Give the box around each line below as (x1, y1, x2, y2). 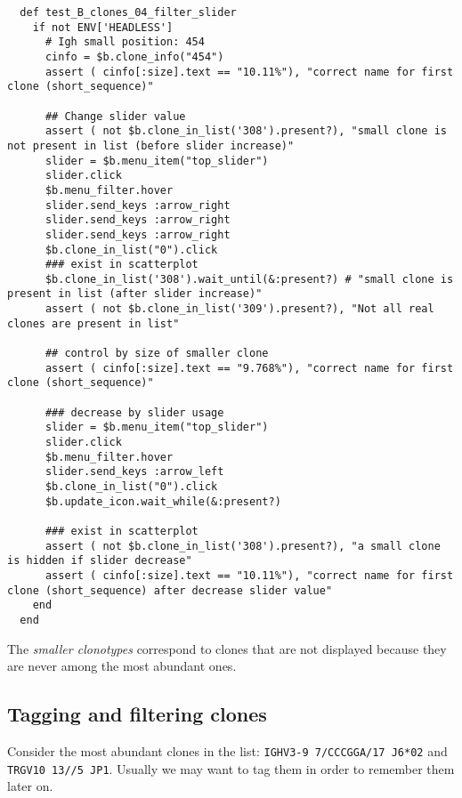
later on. (7, 777, 53, 795)
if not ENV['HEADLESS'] (32, 20, 174, 34)
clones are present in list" (7, 317, 180, 330)
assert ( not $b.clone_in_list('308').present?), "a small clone (45, 539, 441, 552)
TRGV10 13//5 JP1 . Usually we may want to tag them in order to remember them (7, 759, 455, 778)
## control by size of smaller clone (45, 347, 269, 360)
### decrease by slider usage (45, 406, 224, 419)
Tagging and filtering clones (7, 700, 267, 728)
